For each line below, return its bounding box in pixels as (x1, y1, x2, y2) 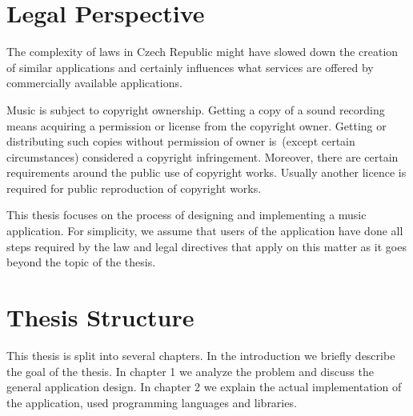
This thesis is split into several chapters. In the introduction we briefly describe (6, 346, 395, 363)
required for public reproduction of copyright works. (6, 179, 262, 196)
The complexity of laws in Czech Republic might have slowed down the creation (6, 43, 399, 60)
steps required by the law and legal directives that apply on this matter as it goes (6, 238, 407, 254)
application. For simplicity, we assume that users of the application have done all (6, 222, 403, 239)
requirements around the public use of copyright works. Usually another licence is (6, 164, 407, 181)
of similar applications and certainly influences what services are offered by (6, 58, 374, 75)
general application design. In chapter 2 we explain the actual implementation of (6, 378, 402, 395)
